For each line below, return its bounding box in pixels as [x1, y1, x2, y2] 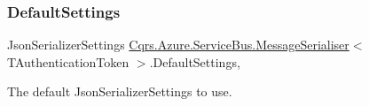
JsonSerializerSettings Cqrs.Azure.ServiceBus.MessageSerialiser [7, 35, 349, 54]
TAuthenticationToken [7, 52, 130, 71]
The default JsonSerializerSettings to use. [7, 82, 232, 101]
